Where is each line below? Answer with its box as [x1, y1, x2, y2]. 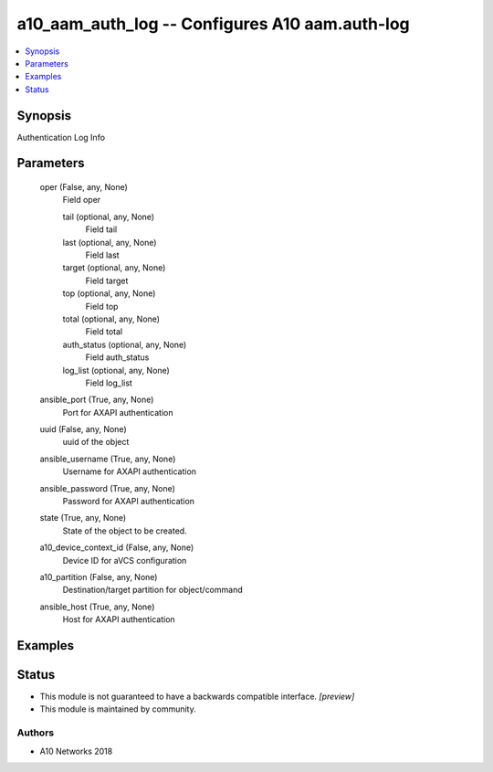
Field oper [62, 195, 101, 206]
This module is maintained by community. [39, 703, 196, 714]
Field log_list [85, 377, 132, 388]
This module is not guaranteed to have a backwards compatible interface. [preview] [39, 691, 355, 703]
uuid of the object [62, 437, 130, 448]
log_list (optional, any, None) [62, 365, 171, 375]
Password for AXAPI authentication [62, 496, 195, 507]
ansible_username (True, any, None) [39, 453, 176, 464]
